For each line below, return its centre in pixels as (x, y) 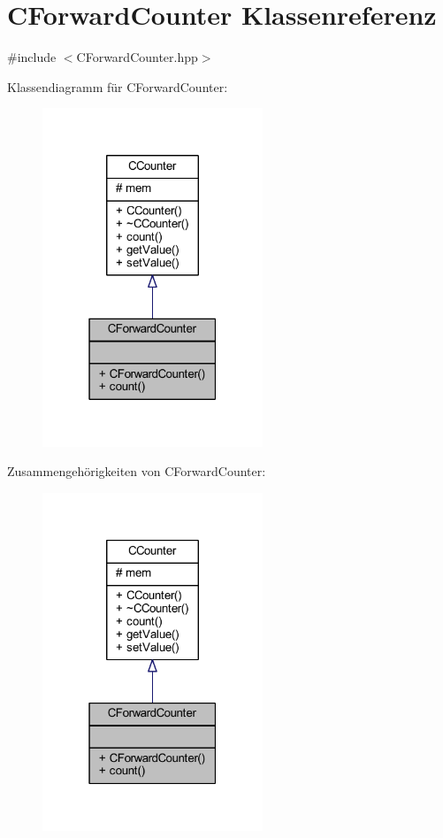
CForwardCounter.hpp (137, 57)
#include (32, 57)
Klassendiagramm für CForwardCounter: (118, 86)
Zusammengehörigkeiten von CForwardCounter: (137, 471)
